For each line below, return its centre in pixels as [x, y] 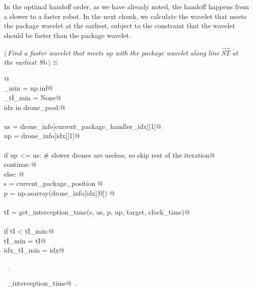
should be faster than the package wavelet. [67, 35]
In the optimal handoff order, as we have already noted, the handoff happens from [126, 6]
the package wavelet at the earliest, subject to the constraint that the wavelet [120, 26]
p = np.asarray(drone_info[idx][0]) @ [59, 192]
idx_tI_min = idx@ [34, 250]
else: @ [14, 173]
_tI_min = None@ [33, 97]
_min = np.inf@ [28, 88]
